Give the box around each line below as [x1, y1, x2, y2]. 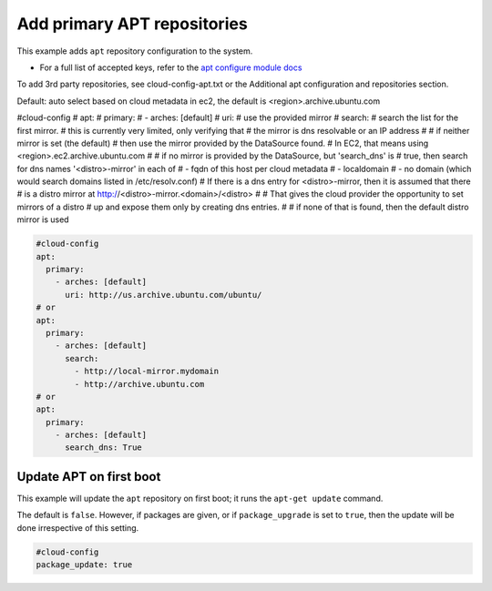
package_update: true [36, 560, 133, 570]
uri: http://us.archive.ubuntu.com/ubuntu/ [65, 290, 262, 300]
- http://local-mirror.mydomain [74, 366, 219, 377]
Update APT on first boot [16, 469, 161, 484]
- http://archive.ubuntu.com [74, 379, 205, 389]
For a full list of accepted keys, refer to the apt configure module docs [39, 62, 302, 73]
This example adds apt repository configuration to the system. [16, 46, 253, 56]
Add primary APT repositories [16, 14, 248, 34]
